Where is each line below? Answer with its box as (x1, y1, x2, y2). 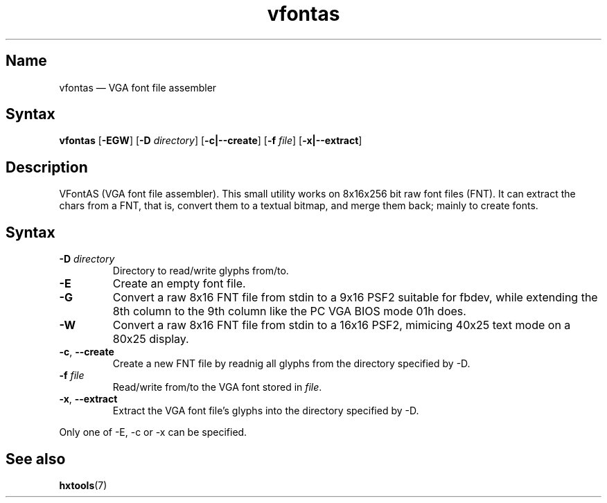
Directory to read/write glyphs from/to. (112, 265, 289, 277)
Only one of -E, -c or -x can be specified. (59, 426, 247, 439)
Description (6, 158, 88, 176)
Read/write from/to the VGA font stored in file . (112, 381, 322, 394)
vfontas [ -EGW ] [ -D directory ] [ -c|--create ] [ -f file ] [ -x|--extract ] (59, 134, 362, 147)
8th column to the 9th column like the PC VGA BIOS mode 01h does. (112, 304, 466, 319)
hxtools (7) (59, 479, 107, 491)
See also (6, 450, 66, 468)
